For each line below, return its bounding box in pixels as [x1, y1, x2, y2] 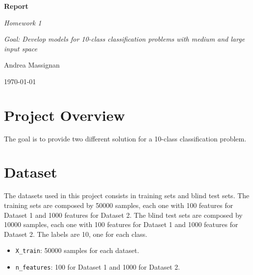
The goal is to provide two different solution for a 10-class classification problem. [4, 133, 247, 143]
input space [4, 43, 37, 53]
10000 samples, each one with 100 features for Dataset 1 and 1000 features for [4, 219, 238, 229]
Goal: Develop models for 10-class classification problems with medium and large [4, 34, 245, 44]
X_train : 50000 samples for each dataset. [15, 245, 139, 255]
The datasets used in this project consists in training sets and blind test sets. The [4, 190, 250, 201]
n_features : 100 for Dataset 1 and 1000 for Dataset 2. [15, 262, 180, 272]
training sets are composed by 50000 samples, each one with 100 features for [4, 200, 233, 210]
